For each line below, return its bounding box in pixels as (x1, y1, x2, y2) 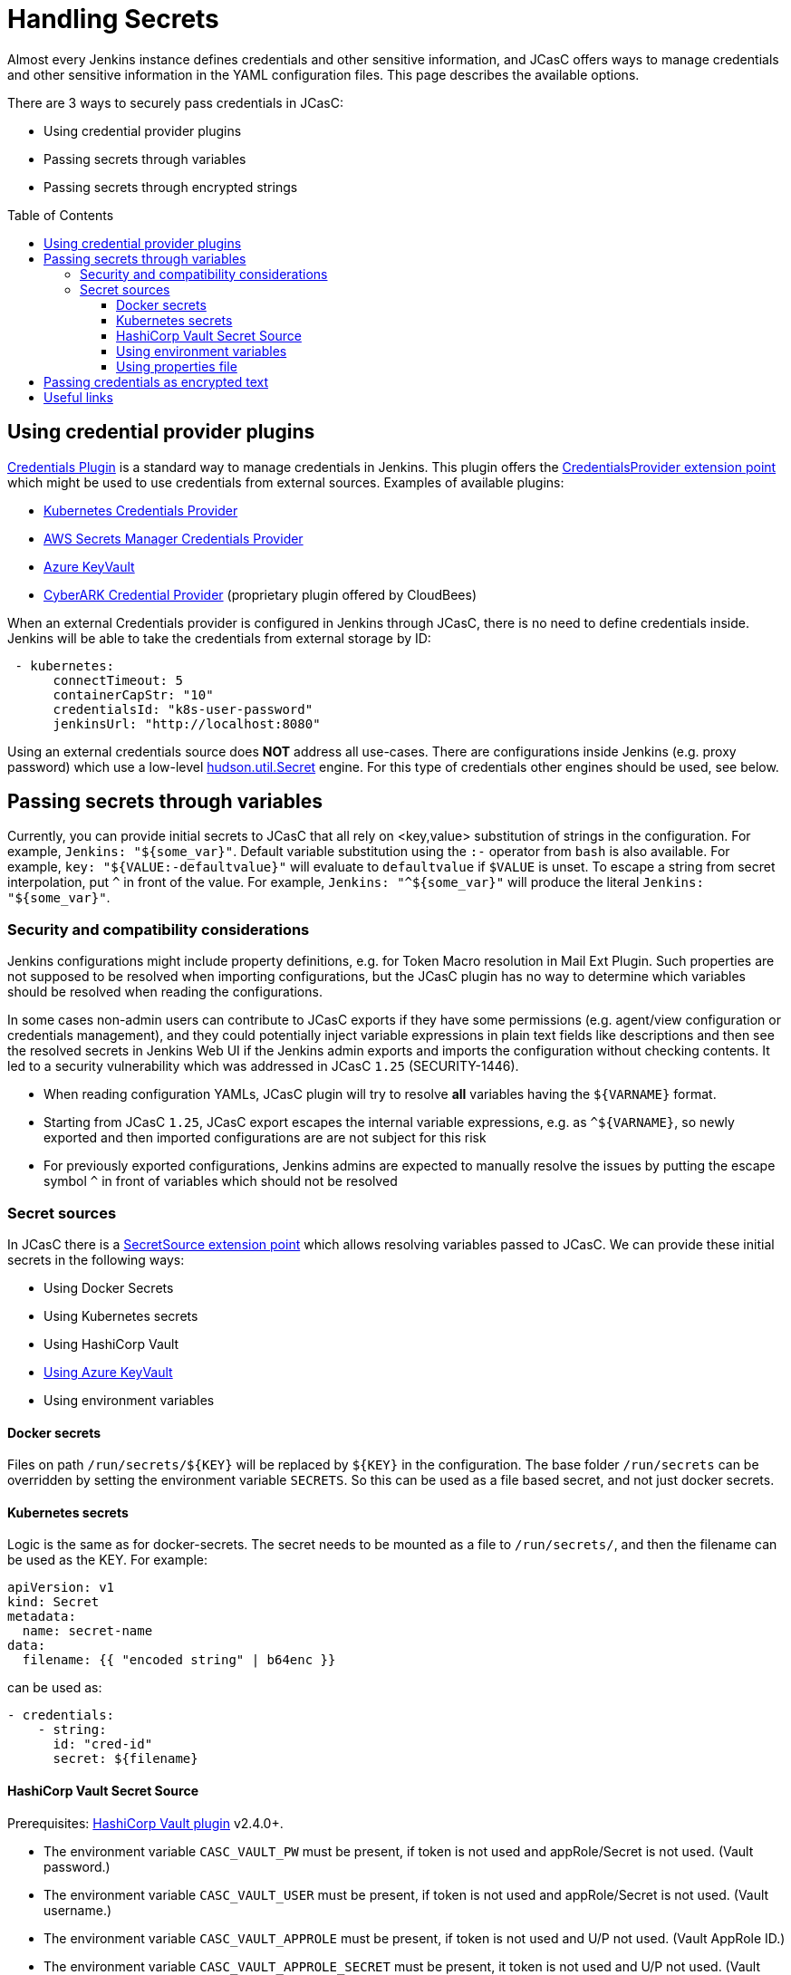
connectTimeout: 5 (53, 672, 183, 688)
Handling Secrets (7, 4, 219, 34)
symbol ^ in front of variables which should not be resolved (43, 1173, 398, 1190)
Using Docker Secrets (43, 1279, 174, 1296)
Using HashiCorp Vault (43, 1335, 179, 1352)
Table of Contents (7, 207, 114, 223)
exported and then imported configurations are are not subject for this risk (43, 1130, 487, 1146)
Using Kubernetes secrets (43, 1307, 198, 1324)
